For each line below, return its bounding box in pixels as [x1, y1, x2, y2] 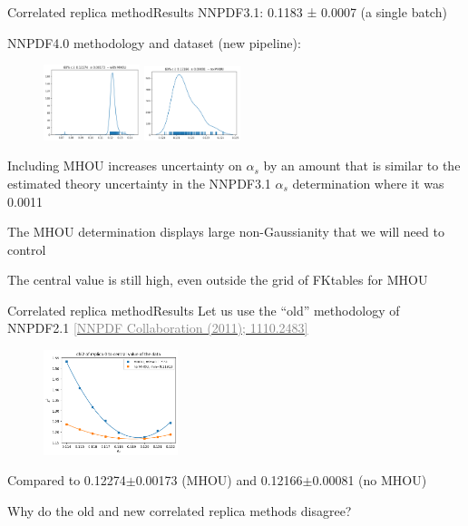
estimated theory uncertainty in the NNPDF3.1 [7, 173, 271, 192]
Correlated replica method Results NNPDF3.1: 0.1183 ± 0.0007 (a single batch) [7, 3, 447, 21]
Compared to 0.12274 [7, 471, 126, 490]
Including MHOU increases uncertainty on [7, 156, 242, 175]
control [7, 239, 46, 258]
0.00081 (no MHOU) [312, 471, 427, 490]
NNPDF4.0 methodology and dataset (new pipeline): [7, 33, 301, 52]
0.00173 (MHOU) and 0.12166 [135, 471, 303, 490]
